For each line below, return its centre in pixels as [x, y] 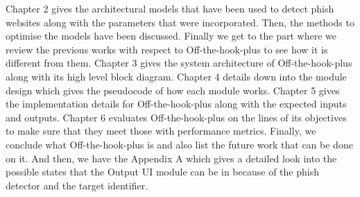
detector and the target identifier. [77, 185]
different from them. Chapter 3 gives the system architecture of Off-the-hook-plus [179, 63]
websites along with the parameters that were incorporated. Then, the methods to [180, 22]
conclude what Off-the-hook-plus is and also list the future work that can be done [179, 144]
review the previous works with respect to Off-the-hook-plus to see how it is [167, 49]
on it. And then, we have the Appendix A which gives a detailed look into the [171, 158]
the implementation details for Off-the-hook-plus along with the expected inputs [176, 104]
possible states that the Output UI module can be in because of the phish [162, 172]
